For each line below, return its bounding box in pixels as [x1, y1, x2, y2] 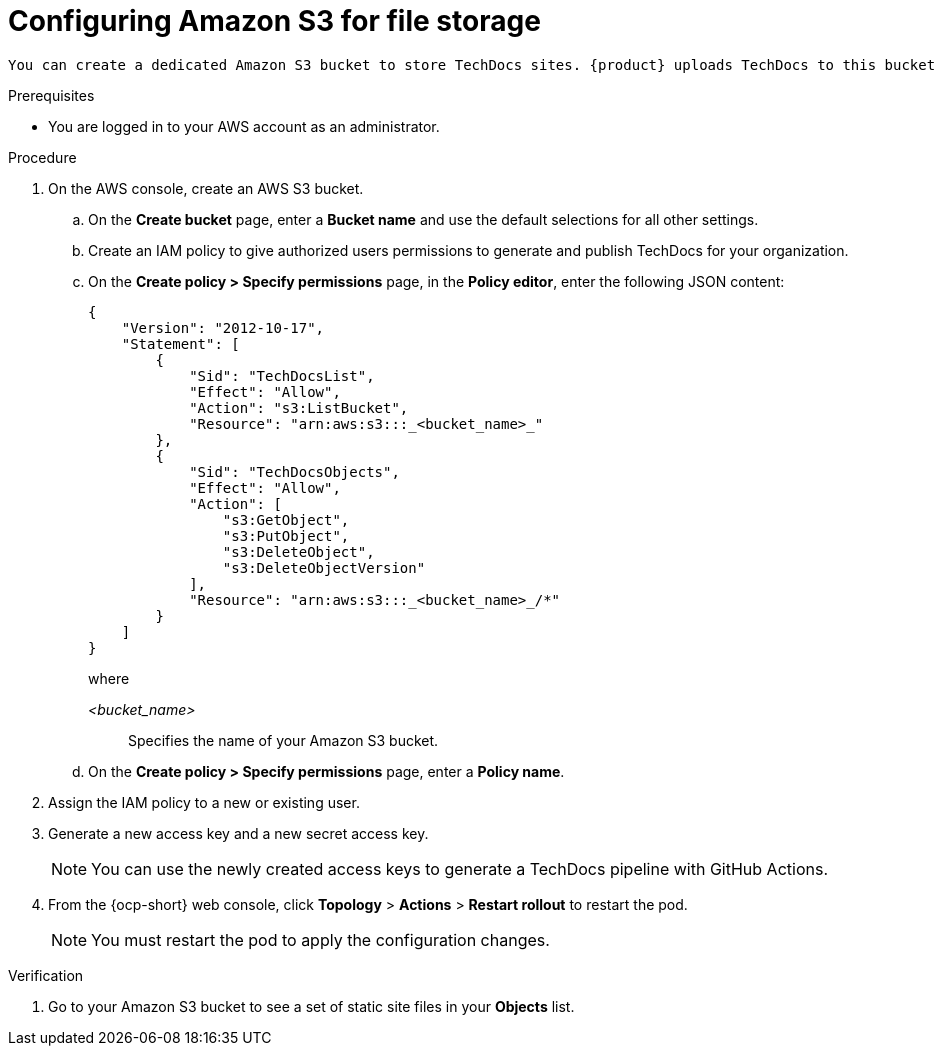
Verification [8, 966, 84, 984]
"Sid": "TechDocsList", [189, 367, 375, 384]
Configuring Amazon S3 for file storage [8, 4, 541, 38]
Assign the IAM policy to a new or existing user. [48, 793, 360, 811]
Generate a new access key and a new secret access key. [48, 824, 429, 842]
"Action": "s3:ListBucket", [189, 399, 409, 416]
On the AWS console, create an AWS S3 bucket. [48, 179, 364, 197]
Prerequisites [8, 86, 95, 104]
